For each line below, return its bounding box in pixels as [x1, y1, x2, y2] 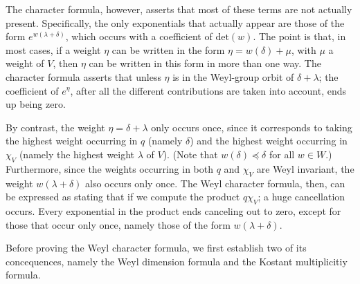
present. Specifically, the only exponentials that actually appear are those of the [6, 15, 345, 30]
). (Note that [163, 146, 218, 161]
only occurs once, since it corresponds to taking [151, 120, 352, 134]
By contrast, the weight [6, 120, 105, 134]
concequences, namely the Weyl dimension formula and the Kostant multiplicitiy [6, 254, 348, 268]
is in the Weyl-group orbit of [172, 69, 294, 84]
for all [269, 146, 295, 161]
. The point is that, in [253, 29, 346, 44]
